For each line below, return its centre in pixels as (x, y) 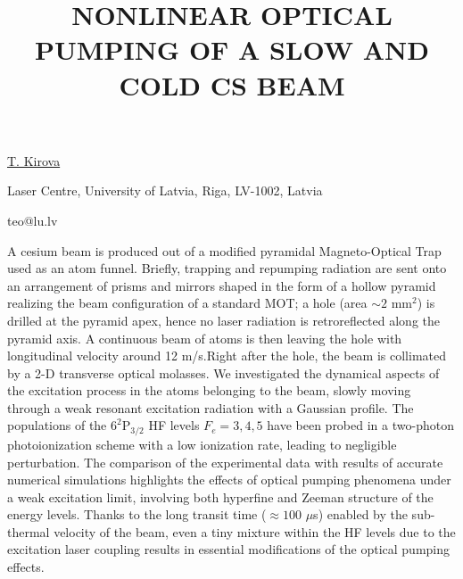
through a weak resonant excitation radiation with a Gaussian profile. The (211, 407)
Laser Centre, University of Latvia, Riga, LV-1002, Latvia (165, 190)
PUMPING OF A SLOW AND (232, 50)
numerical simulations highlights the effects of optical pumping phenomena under (229, 480)
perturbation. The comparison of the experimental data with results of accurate (225, 462)
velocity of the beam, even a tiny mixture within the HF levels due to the (255, 531)
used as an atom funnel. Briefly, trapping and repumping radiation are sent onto (227, 268)
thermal (29, 531)
